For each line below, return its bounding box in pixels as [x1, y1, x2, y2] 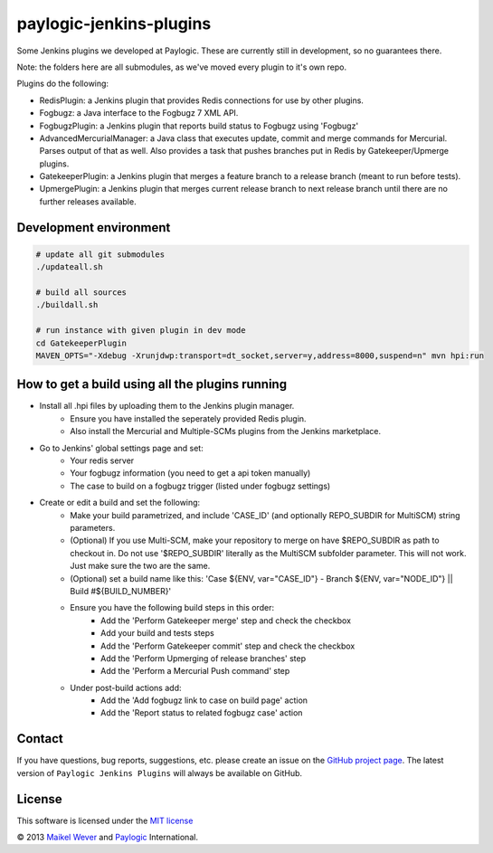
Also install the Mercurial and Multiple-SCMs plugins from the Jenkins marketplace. [70, 426, 382, 437]
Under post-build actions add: [70, 682, 182, 693]
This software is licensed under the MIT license [16, 815, 194, 826]
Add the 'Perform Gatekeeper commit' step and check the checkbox [100, 640, 356, 651]
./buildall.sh [35, 299, 99, 310]
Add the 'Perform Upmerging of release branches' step [100, 652, 307, 664]
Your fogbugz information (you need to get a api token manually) [70, 468, 311, 479]
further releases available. [39, 195, 137, 207]
